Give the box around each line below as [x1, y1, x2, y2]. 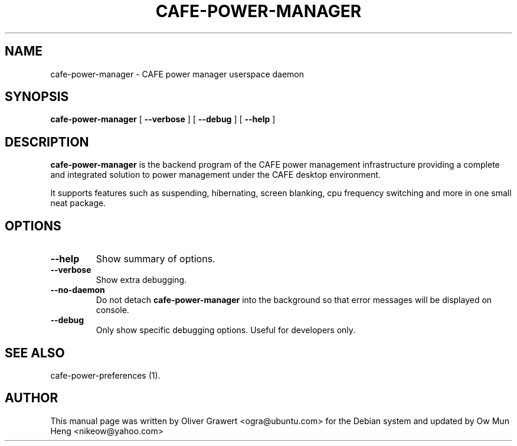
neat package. [50, 198, 106, 209]
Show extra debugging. [96, 275, 187, 285]
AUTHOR [5, 390, 58, 406]
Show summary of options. [96, 253, 215, 265]
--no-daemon [50, 285, 105, 295]
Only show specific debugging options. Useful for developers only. [96, 325, 356, 336]
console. [96, 305, 129, 315]
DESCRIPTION [5, 134, 89, 149]
